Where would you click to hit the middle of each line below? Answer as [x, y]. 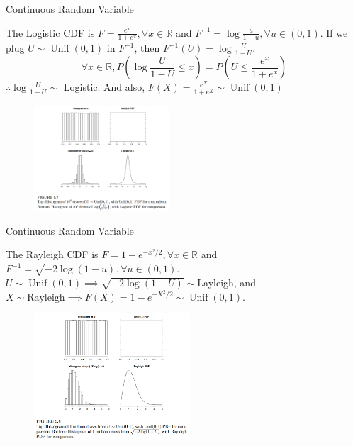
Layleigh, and [226, 282]
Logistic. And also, [104, 87]
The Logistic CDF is [50, 32]
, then [147, 48]
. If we [334, 32]
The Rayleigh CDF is [52, 254]
